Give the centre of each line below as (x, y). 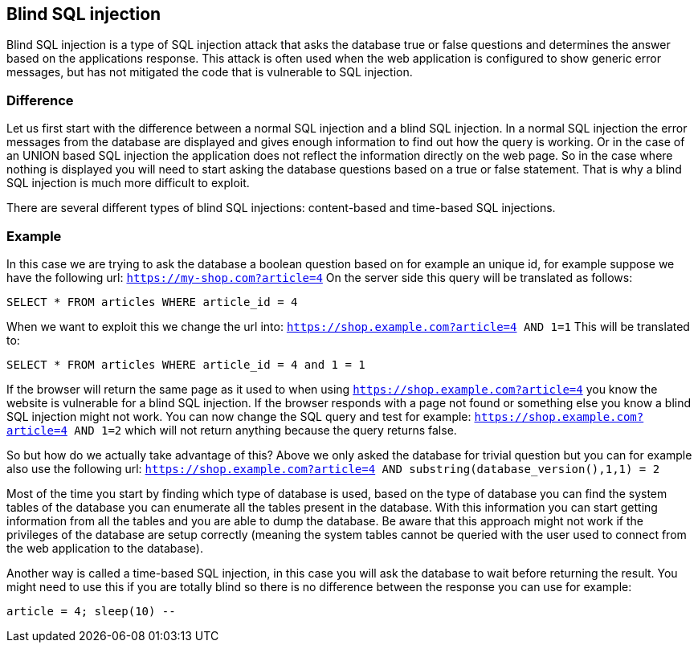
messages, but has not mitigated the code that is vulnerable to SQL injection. (210, 72)
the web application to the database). (105, 548)
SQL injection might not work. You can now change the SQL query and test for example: (239, 416)
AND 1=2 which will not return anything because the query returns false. (265, 430)
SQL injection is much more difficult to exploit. (128, 183)
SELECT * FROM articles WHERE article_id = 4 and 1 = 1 (186, 364)
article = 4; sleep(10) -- (91, 611)
